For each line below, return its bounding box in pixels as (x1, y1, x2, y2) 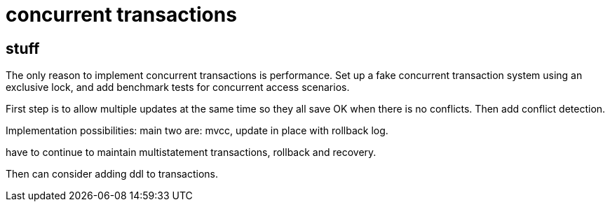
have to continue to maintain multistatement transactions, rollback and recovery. (6, 146, 377, 159)
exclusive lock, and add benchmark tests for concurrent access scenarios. (6, 81, 350, 94)
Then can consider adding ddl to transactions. (6, 168, 219, 180)
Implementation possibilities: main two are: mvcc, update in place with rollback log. (6, 124, 388, 137)
